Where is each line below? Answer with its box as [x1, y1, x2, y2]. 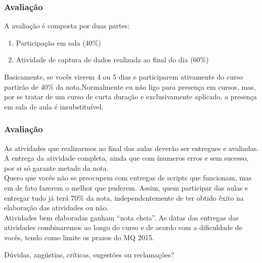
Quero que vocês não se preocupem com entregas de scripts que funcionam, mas [4, 172, 252, 183]
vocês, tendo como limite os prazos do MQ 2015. [4, 232, 154, 242]
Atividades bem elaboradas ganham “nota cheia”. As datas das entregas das [4, 212, 239, 222]
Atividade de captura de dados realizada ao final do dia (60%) [16, 54, 209, 65]
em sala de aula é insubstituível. [4, 101, 104, 111]
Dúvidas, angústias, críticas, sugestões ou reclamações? [4, 249, 174, 259]
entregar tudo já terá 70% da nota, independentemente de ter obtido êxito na [4, 192, 244, 203]
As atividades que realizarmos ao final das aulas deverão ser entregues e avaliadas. [4, 142, 259, 153]
